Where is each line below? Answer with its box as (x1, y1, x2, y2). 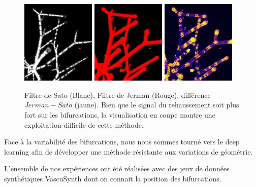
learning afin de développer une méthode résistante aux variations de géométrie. (4, 146, 253, 157)
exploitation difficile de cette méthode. (24, 119, 144, 130)
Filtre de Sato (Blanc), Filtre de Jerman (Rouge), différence (24, 89, 211, 100)
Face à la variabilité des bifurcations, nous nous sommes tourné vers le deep (4, 136, 240, 147)
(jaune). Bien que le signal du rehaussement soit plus (74, 99, 239, 110)
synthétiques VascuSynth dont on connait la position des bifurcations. (4, 173, 221, 183)
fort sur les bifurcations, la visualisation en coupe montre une (24, 109, 215, 120)
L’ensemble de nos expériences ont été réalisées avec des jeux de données (4, 163, 230, 174)
